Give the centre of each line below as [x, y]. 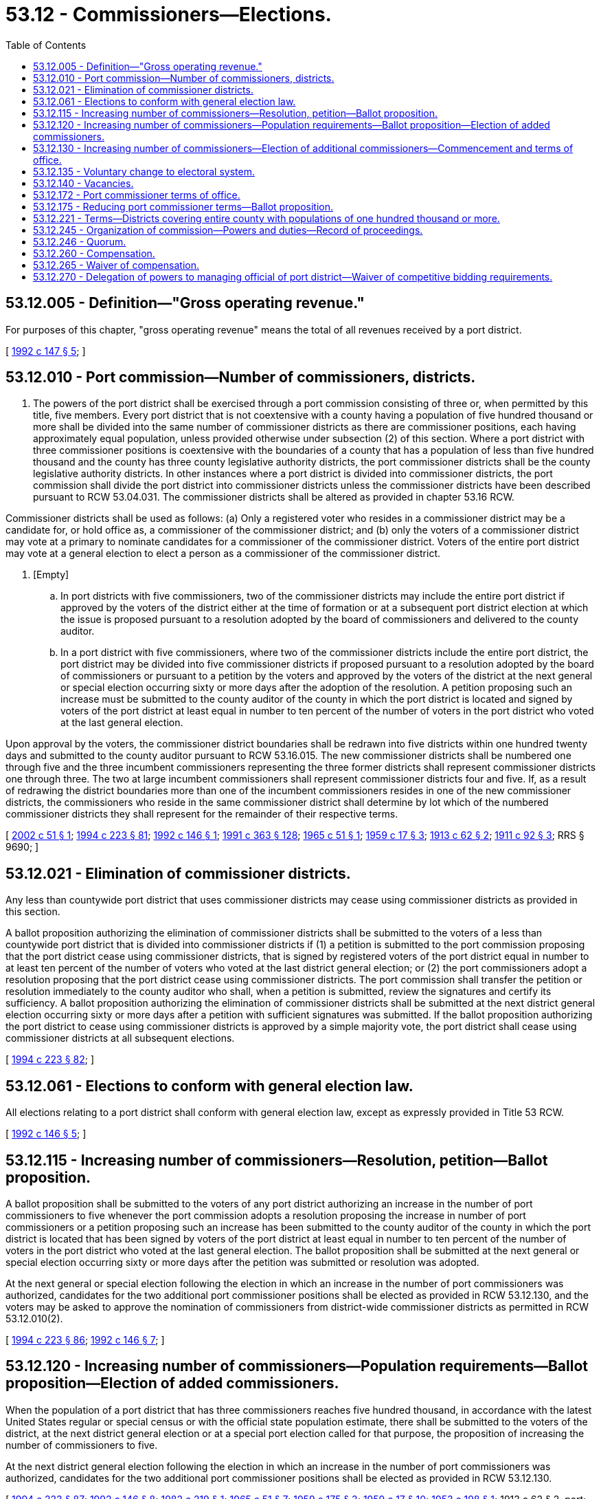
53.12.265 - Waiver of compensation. [116, 265]
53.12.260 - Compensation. [94, 253]
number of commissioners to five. [82, 1445]
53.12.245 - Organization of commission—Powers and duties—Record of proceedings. [228, 230]
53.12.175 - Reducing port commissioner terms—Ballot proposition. [183, 206]
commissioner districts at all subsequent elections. [120, 1038]
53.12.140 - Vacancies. [83, 183]
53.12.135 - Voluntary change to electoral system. [144, 171]
